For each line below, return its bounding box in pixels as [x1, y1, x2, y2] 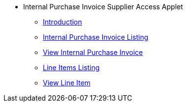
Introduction [43, 18, 82, 26]
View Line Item [43, 79, 91, 87]
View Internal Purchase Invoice [43, 48, 143, 56]
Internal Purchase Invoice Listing [43, 33, 149, 41]
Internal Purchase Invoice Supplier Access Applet [23, 2, 183, 11]
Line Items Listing [43, 63, 100, 72]
